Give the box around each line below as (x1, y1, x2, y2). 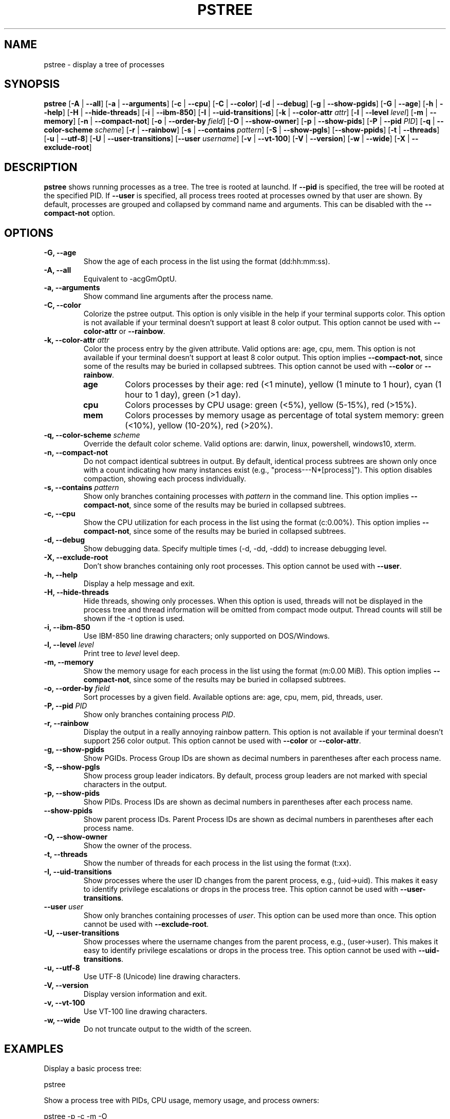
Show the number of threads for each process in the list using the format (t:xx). (83, 859, 351, 868)
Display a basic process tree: (44, 1064, 142, 1073)
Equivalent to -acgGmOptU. (83, 274, 177, 284)
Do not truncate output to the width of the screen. (83, 1024, 252, 1034)
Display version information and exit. (83, 990, 207, 999)
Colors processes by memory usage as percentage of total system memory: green (125, 410, 444, 421)
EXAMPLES (4, 1042, 64, 1055)
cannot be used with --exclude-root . (83, 920, 209, 929)
